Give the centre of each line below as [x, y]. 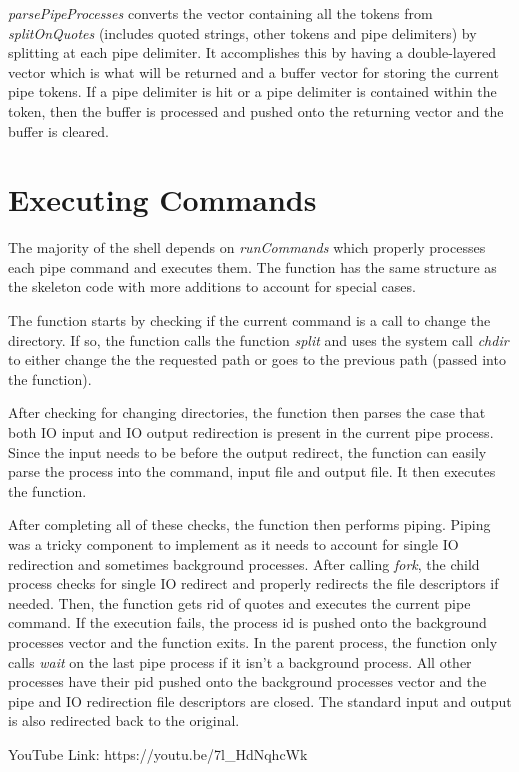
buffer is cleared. [58, 130]
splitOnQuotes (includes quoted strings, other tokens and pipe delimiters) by [242, 32]
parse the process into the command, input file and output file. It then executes [252, 471]
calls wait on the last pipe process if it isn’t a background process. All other [240, 661]
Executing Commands [162, 199]
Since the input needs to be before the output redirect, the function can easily [247, 451]
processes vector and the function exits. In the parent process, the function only [253, 641]
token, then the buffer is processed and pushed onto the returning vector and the [256, 110]
